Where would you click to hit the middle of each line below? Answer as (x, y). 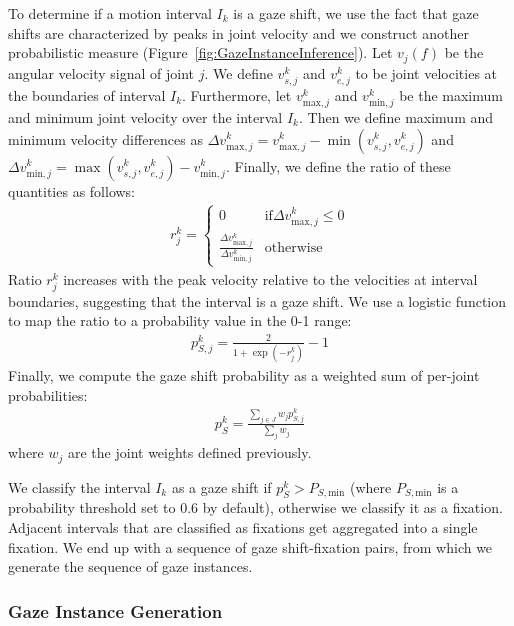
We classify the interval (79, 486)
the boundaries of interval (87, 94)
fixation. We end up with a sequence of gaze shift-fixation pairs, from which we (250, 546)
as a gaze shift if (221, 486)
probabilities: (48, 394)
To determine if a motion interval (110, 13)
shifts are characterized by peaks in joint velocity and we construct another (238, 32)
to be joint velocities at (426, 72)
